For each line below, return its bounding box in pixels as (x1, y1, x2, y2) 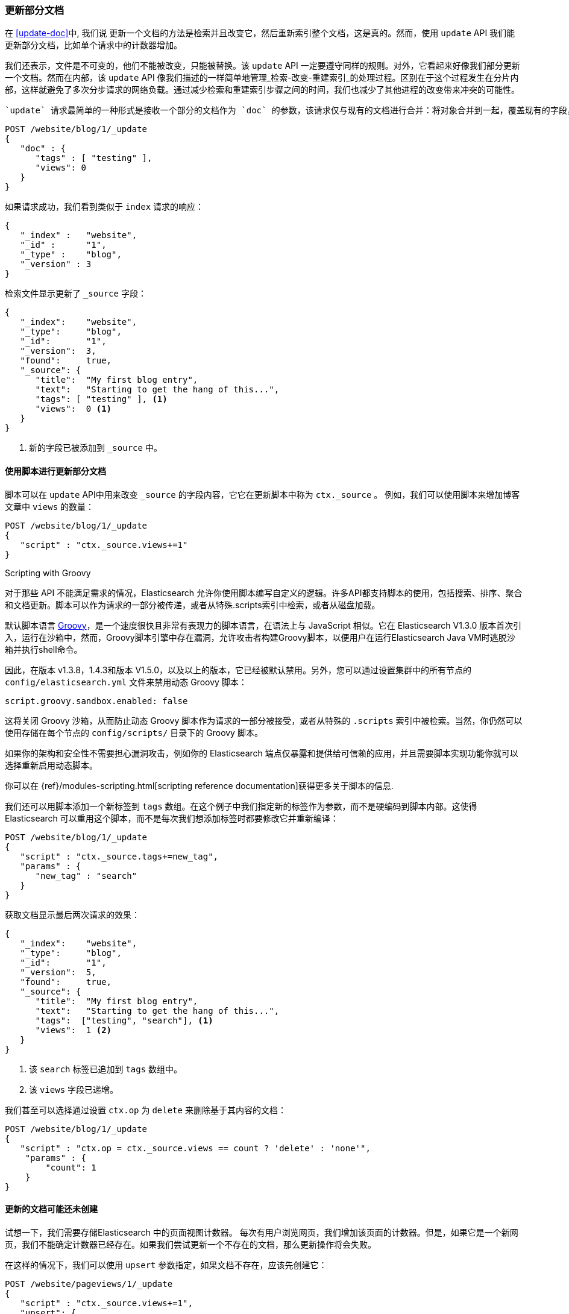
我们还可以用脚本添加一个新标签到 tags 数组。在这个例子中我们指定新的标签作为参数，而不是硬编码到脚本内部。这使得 (5, 800, 477, 811)
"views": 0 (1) (35, 404, 112, 414)
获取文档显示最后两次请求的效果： (5, 909, 140, 920)
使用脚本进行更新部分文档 (5, 465, 106, 476)
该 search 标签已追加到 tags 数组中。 (29, 1063, 183, 1074)
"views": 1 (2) (35, 1025, 112, 1035)
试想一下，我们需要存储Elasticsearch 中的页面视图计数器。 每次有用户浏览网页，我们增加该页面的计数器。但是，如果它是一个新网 (5, 1227, 518, 1237)
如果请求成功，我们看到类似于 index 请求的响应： (5, 201, 204, 212)
